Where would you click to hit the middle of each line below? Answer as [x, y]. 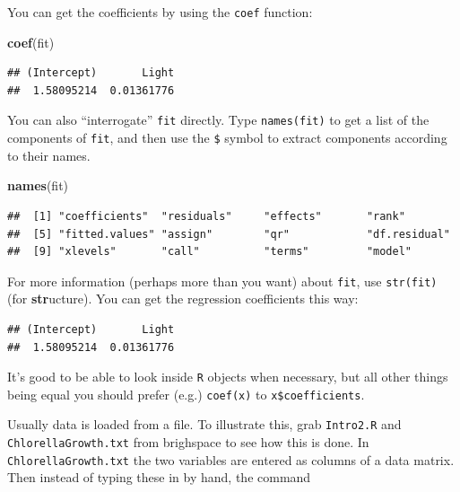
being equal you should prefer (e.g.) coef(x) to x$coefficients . [186, 394]
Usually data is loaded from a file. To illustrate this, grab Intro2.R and [204, 424]
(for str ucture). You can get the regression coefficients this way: [183, 299]
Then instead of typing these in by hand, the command [159, 477]
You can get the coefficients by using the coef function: [160, 12]
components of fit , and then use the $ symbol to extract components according [227, 138]
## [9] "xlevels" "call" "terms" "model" [210, 252]
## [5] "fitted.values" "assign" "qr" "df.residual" [229, 234]
